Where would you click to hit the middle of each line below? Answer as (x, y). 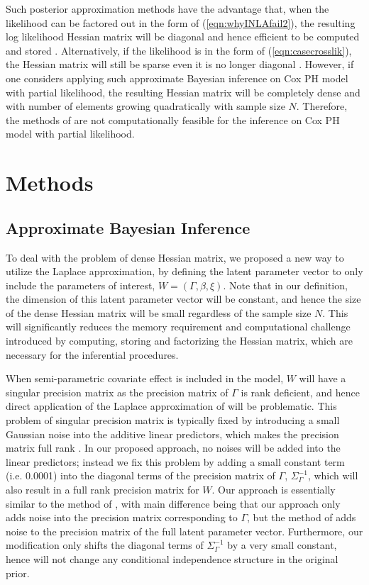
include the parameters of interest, (81, 285)
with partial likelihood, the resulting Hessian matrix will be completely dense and (183, 92)
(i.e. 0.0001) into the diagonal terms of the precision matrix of (141, 475)
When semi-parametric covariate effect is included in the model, (145, 378)
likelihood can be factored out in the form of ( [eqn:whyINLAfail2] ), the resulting (181, 22)
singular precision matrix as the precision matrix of (117, 392)
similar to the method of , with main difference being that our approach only (173, 503)
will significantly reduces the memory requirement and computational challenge (178, 327)
